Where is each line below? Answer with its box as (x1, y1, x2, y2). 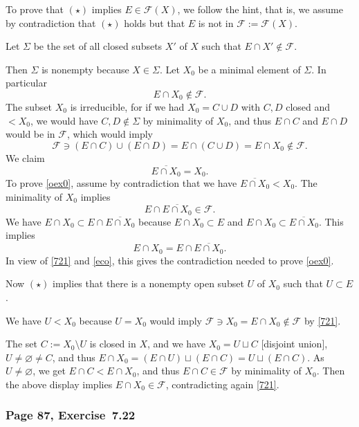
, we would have (30, 113, 98, 127)
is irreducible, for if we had (70, 99, 185, 113)
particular (6, 75, 47, 90)
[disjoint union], (261, 336, 328, 351)
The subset (6, 99, 53, 113)
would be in (6, 127, 55, 141)
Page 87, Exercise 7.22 (6, 406, 136, 424)
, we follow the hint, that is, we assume (177, 2, 343, 16)
